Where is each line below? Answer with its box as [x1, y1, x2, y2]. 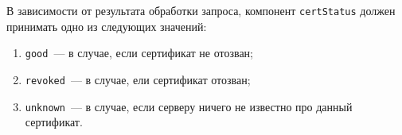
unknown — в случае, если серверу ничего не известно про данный [25, 98, 353, 114]
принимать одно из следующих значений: [6, 17, 207, 34]
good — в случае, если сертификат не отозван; [25, 44, 253, 61]
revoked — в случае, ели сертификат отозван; [25, 71, 251, 87]
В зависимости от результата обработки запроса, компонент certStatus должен [6, 2, 396, 18]
